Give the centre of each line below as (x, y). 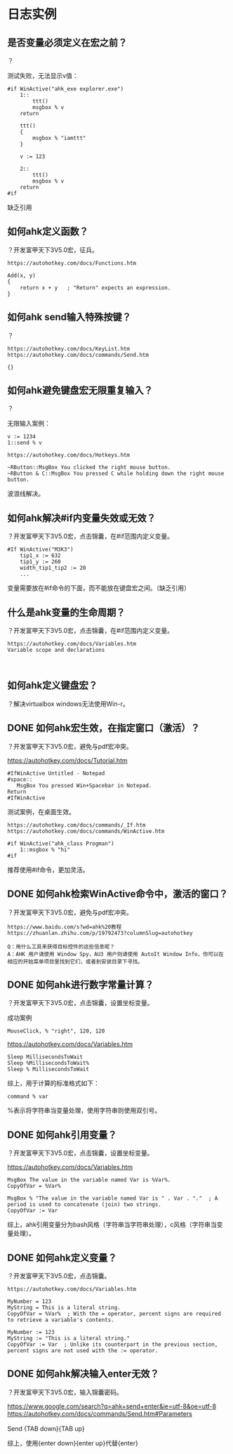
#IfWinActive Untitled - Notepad (56, 773)
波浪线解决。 (26, 494)
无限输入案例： (29, 424)
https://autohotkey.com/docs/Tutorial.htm (67, 760)
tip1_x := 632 (40, 556)
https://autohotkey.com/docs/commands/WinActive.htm (86, 831)
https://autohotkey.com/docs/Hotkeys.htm (69, 455)
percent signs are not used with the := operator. (83, 1350)
